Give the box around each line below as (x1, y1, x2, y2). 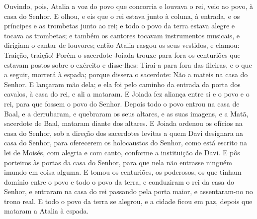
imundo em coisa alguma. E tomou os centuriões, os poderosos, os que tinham (4, 167, 242, 177)
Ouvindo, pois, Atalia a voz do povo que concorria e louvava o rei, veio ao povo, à (4, 1, 254, 11)
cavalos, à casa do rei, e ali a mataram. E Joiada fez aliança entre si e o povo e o (4, 89, 250, 99)
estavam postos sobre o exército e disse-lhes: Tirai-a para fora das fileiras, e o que (4, 59, 252, 70)
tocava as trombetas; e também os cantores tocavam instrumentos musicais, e (4, 30, 240, 40)
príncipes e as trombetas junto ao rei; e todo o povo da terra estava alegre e (4, 20, 235, 31)
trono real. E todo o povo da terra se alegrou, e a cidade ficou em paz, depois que (4, 196, 253, 206)
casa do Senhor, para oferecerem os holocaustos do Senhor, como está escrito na (4, 137, 248, 148)
